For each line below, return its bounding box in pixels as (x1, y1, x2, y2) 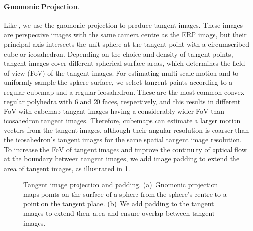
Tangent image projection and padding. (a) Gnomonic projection (23, 179, 218, 190)
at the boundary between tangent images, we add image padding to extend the (4, 154, 240, 164)
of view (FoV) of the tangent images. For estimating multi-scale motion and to (4, 67, 239, 77)
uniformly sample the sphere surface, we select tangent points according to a (4, 77, 233, 87)
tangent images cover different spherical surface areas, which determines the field (4, 58, 245, 68)
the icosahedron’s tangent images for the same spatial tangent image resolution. (4, 134, 242, 144)
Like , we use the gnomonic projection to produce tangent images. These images (4, 19, 243, 30)
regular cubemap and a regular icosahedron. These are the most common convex (4, 86, 245, 96)
